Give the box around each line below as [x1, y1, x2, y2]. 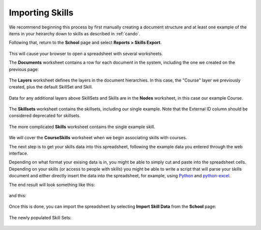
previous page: [9, 66, 39, 72]
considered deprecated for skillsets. [9, 113, 81, 118]
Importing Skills [9, 7, 73, 18]
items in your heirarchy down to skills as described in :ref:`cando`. [9, 30, 140, 36]
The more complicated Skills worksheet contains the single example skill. [9, 124, 156, 129]
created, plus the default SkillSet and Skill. [9, 84, 93, 90]
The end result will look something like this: [9, 182, 95, 187]
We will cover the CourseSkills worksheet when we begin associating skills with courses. [9, 135, 187, 141]
